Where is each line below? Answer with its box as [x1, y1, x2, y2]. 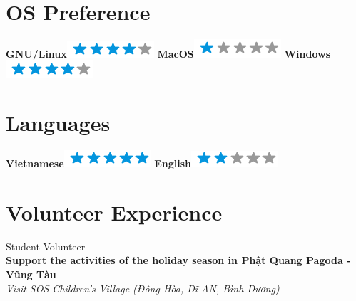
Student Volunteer [6, 238, 86, 253]
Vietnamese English [6, 156, 192, 171]
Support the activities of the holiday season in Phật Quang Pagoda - [6, 253, 351, 268]
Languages [6, 108, 111, 137]
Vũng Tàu [6, 266, 56, 281]
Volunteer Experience [6, 197, 223, 226]
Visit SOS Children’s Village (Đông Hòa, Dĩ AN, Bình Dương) [6, 280, 280, 295]
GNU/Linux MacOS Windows [6, 46, 331, 60]
